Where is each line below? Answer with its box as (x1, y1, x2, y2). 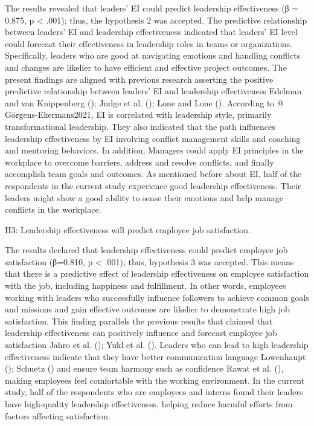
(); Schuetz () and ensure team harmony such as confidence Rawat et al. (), (5, 362, 284, 375)
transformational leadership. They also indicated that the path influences (5, 120, 275, 132)
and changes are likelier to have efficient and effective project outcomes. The (5, 60, 287, 73)
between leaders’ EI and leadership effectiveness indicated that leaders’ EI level (5, 25, 298, 38)
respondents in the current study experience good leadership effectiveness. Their (5, 179, 301, 192)
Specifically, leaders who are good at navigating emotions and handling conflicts (5, 49, 301, 62)
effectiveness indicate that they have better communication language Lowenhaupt (5, 350, 306, 363)
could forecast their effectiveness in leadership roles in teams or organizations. (5, 37, 292, 50)
